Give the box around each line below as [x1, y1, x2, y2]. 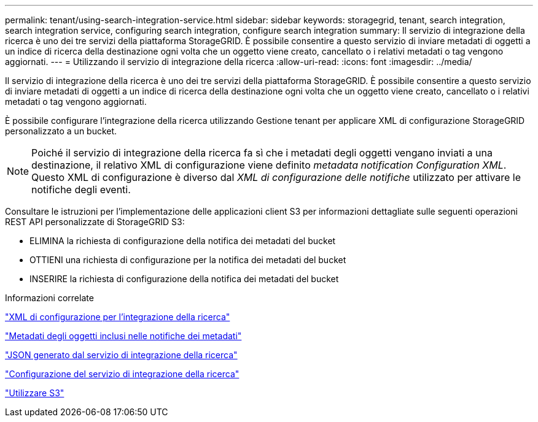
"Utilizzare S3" [5, 388, 64, 398]
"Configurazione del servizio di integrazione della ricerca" [5, 369, 240, 379]
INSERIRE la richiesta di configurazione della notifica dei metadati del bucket [29, 274, 339, 284]
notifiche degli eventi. [31, 183, 131, 196]
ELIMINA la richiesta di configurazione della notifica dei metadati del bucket [29, 236, 336, 246]
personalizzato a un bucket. [5, 126, 117, 136]
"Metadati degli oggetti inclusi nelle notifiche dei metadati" [5, 331, 242, 341]
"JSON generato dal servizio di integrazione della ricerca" [5, 350, 238, 360]
